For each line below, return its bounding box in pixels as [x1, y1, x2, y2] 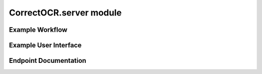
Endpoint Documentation [9, 57, 87, 65]
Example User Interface [9, 41, 82, 49]
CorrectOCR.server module [9, 7, 122, 18]
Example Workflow [9, 26, 67, 34]
